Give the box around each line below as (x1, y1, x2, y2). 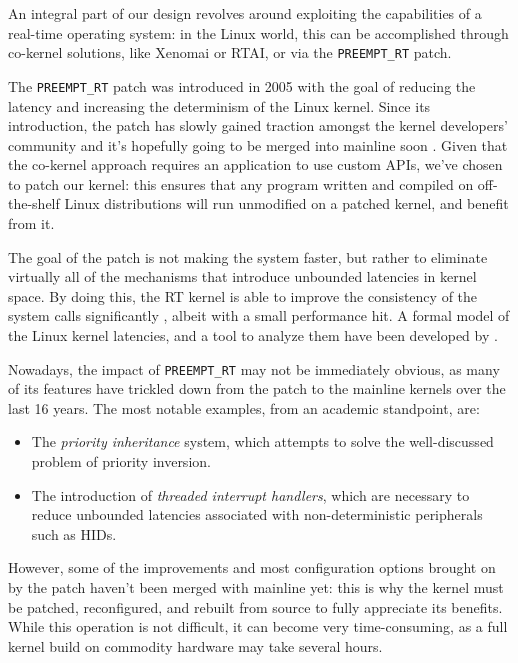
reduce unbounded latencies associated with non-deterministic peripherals (31, 504, 483, 525)
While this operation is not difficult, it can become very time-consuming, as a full (8, 616, 508, 637)
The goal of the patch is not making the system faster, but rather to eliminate (8, 246, 488, 267)
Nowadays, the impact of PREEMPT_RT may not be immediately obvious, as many (8, 358, 500, 379)
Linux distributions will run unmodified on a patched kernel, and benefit (64, 193, 509, 214)
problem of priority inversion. (31, 451, 211, 472)
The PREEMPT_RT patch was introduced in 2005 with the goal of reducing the (8, 75, 476, 96)
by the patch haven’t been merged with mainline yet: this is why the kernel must (8, 577, 504, 598)
